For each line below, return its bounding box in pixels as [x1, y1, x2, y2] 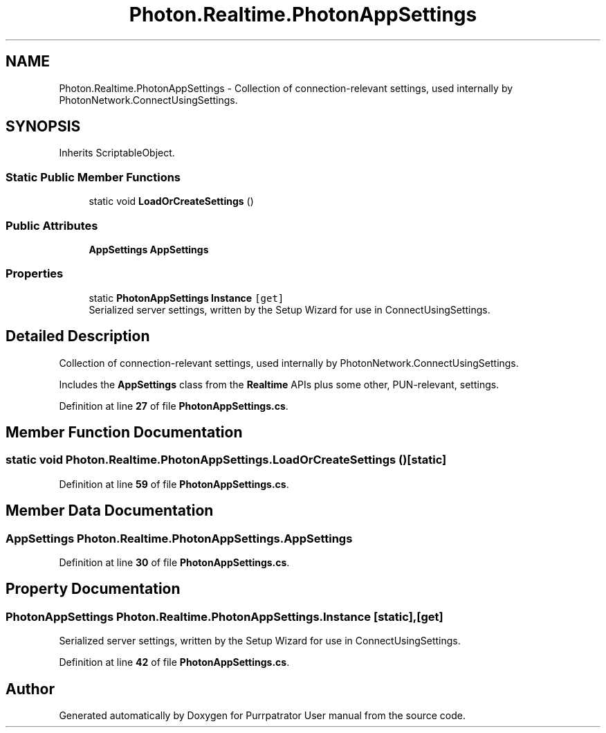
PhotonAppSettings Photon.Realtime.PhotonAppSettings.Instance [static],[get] [6, 609, 443, 624]
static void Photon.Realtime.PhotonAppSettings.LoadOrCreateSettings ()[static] [6, 453, 447, 467]
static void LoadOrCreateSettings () [89, 195, 254, 208]
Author [6, 680, 55, 698]
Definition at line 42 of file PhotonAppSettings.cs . [59, 656, 290, 669]
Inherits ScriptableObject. [59, 147, 175, 159]
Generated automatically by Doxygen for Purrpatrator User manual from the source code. [59, 709, 466, 722]
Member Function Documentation [6, 423, 243, 441]
